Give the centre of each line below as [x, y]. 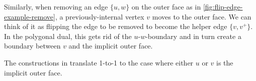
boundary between [32, 46]
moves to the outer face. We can [202, 16]
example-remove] [30, 16]
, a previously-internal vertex [100, 16]
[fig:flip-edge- [223, 6]
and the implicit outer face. [111, 46]
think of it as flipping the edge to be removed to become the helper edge [116, 26]
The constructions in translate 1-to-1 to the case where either [99, 62]
